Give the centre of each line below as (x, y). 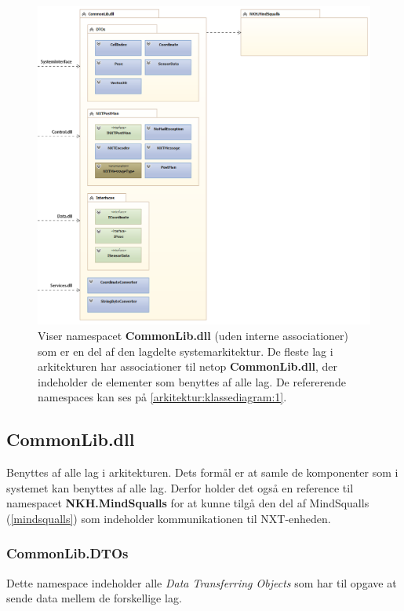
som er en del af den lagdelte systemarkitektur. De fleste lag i (186, 351)
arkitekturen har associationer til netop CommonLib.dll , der (187, 366)
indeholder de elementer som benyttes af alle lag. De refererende (192, 381)
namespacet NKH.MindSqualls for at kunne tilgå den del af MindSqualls (188, 503)
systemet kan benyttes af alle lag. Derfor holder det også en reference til (180, 487)
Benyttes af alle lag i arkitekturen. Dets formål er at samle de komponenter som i (202, 472)
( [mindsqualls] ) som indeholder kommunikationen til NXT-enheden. (169, 518)
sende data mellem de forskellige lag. (94, 598)
